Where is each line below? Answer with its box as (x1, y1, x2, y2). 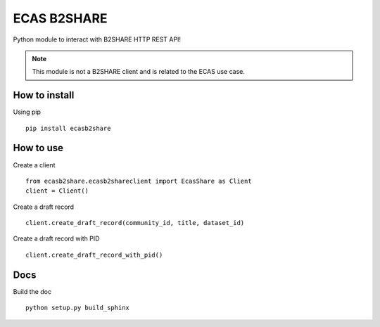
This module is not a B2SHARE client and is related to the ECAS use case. (32, 68, 246, 76)
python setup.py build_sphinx (25, 304, 130, 312)
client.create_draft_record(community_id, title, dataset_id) (25, 219, 245, 227)
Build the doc (13, 287, 52, 295)
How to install (13, 89, 75, 101)
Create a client (13, 160, 56, 169)
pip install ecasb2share (25, 124, 111, 132)
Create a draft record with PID (13, 234, 100, 243)
